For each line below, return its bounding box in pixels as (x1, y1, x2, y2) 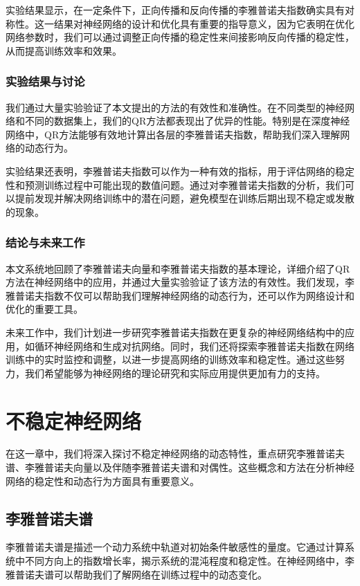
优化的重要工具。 (6, 302, 83, 316)
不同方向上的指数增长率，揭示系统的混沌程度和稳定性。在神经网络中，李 (24, 553, 354, 568)
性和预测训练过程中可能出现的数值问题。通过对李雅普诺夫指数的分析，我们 (6, 177, 345, 192)
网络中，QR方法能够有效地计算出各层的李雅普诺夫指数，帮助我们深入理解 (6, 127, 341, 141)
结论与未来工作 (6, 234, 85, 251)
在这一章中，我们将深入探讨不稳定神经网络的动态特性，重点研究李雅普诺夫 (6, 446, 345, 461)
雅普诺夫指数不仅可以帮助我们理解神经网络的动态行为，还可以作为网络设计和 (6, 288, 354, 302)
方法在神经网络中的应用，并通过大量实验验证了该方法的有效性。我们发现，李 (6, 275, 354, 289)
